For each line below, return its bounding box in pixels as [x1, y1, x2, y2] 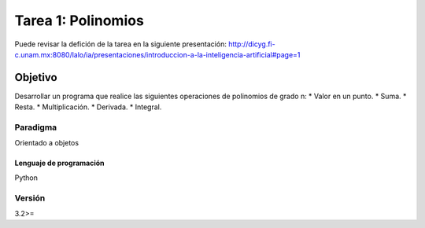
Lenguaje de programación [14, 158, 105, 168]
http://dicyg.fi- [228, 39, 275, 49]
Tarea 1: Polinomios [14, 12, 145, 29]
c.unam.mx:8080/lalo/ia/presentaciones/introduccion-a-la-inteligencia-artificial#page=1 [14, 50, 301, 59]
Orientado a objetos [14, 138, 79, 148]
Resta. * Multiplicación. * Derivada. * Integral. [14, 102, 162, 112]
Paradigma [14, 122, 57, 133]
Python [14, 173, 39, 182]
